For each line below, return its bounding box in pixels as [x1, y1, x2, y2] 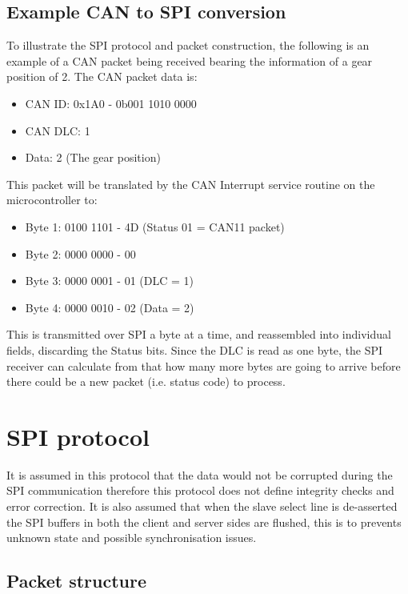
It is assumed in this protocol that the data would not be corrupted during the [6, 466, 393, 483]
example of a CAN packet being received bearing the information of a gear [6, 52, 373, 69]
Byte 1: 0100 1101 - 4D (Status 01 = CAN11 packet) [25, 218, 285, 235]
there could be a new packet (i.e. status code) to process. [6, 373, 286, 390]
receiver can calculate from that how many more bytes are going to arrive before [6, 357, 401, 374]
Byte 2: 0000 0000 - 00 [25, 245, 136, 262]
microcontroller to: [6, 191, 98, 208]
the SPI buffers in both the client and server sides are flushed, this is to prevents [6, 513, 402, 530]
